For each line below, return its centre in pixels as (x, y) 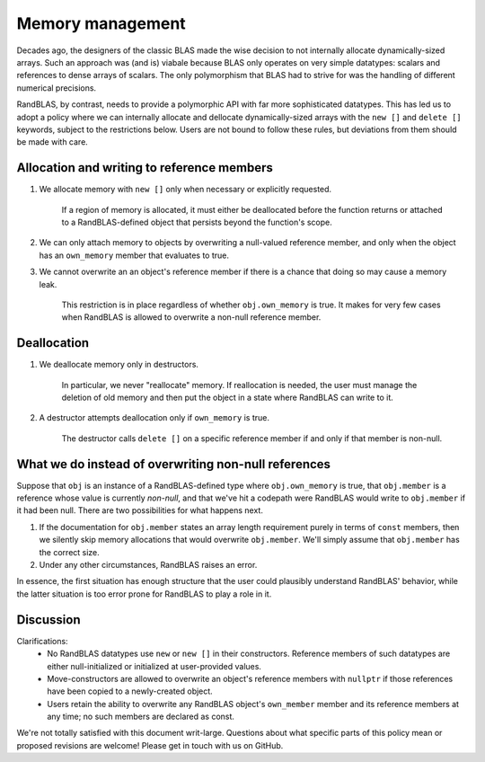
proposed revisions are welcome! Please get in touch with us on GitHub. (150, 745)
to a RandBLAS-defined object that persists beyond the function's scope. (197, 222)
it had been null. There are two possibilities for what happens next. (140, 510)
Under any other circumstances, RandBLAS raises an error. (148, 565)
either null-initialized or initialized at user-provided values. (154, 666)
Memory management (101, 23)
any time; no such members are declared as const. (141, 717)
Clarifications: (42, 641)
